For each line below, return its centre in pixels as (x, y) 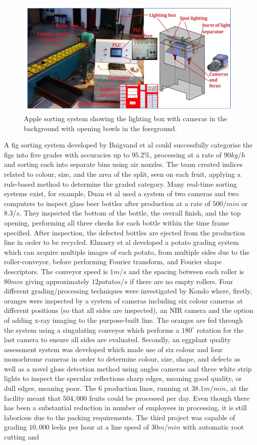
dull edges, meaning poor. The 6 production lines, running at (97, 388)
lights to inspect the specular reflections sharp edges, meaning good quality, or (123, 378)
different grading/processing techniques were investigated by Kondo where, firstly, (128, 291)
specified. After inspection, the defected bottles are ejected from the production (125, 232)
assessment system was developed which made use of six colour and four (113, 349)
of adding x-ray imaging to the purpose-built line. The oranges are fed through (124, 320)
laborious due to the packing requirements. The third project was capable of (120, 417)
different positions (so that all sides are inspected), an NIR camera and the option (129, 310)
